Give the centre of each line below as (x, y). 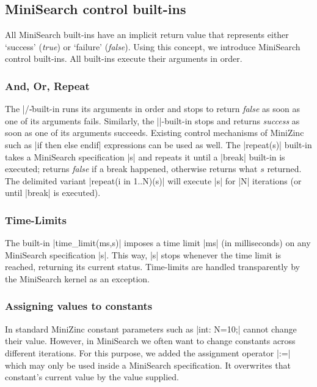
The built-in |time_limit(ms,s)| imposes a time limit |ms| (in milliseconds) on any (158, 243)
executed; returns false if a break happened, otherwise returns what (131, 169)
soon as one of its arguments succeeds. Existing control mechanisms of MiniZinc (155, 133)
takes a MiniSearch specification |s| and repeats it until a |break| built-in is (145, 156)
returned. (284, 169)
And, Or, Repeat (47, 85)
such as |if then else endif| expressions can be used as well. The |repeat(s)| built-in (158, 144)
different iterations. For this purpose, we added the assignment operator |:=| (148, 352)
